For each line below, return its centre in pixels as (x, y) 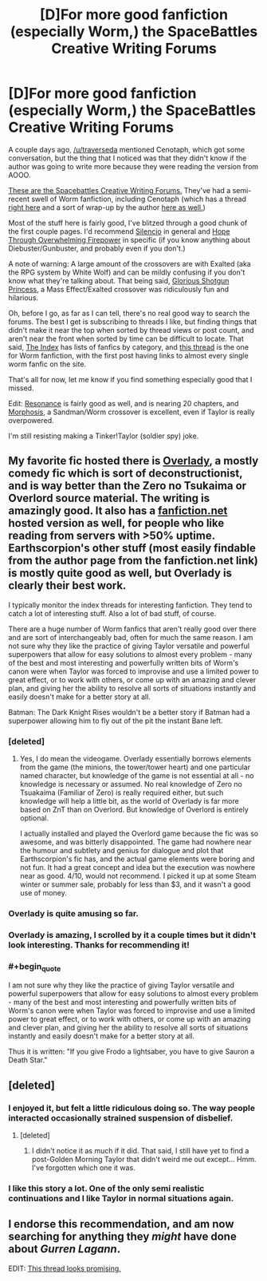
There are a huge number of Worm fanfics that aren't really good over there (132, 629)
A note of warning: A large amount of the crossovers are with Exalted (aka (130, 263)
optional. (34, 818)
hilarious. (23, 298)
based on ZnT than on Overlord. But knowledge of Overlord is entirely (134, 810)
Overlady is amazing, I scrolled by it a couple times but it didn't (132, 935)
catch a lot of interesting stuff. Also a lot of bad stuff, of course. (112, 613)
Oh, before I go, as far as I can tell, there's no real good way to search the (129, 313)
